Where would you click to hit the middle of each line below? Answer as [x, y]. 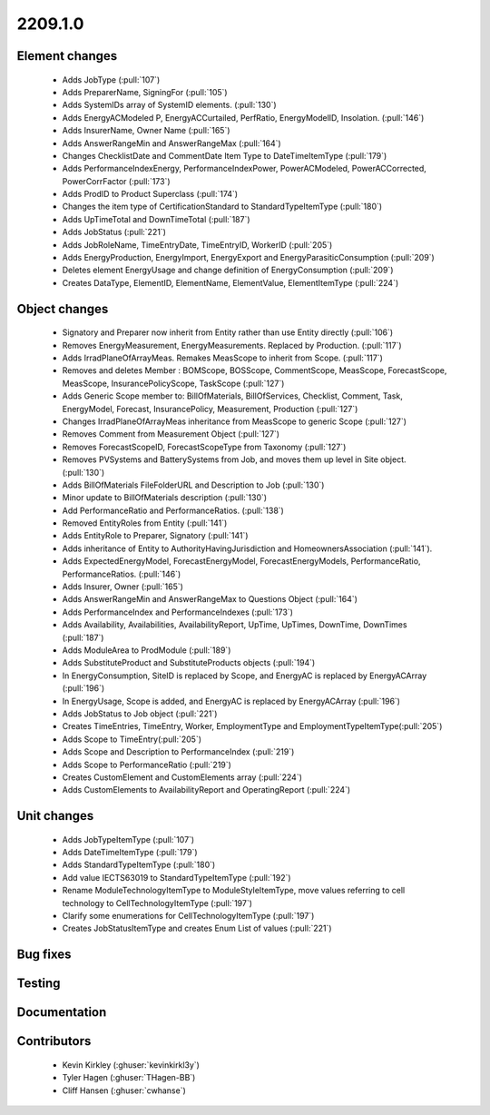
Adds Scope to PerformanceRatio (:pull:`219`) [147, 765]
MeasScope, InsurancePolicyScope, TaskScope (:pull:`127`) [173, 383]
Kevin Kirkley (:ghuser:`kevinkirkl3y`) [131, 1065]
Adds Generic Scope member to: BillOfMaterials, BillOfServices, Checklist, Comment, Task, [232, 396]
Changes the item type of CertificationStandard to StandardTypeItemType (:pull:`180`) [222, 207]
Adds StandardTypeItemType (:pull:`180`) [139, 865]
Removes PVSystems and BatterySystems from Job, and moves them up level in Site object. [234, 459]
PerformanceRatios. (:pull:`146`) [122, 574]
